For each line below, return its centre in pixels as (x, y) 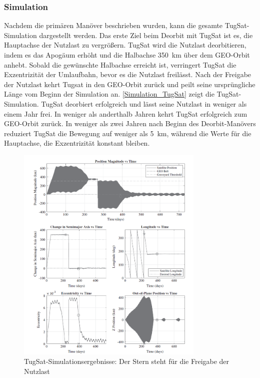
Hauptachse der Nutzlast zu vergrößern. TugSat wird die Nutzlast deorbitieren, (125, 45)
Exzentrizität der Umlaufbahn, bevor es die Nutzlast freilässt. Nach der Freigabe (128, 74)
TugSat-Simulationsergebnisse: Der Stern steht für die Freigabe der (127, 361)
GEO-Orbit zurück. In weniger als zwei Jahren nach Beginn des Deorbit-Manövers (130, 123)
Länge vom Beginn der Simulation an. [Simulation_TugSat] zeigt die (109, 94)
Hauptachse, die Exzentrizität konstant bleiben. (77, 143)
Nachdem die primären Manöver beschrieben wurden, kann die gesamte (113, 25)
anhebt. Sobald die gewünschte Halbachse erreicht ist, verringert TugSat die (120, 64)
